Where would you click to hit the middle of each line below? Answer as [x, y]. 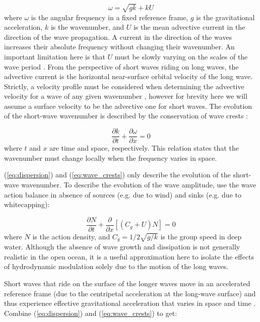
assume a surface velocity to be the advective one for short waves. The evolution [128, 106]
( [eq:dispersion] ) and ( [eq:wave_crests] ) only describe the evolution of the [117, 175]
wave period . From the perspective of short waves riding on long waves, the [121, 66]
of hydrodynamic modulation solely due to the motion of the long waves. [116, 266]
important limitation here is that [55, 56]
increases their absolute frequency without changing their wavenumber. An [119, 47]
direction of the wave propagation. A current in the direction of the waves [118, 37]
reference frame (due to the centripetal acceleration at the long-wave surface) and [130, 293]
